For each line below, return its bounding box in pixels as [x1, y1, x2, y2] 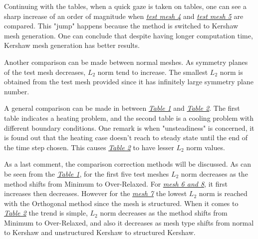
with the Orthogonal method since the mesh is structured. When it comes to [4, 198, 239, 208]
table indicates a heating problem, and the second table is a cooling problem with [4, 112, 254, 123]
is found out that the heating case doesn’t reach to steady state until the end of [4, 132, 248, 143]
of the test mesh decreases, [4, 66, 86, 77]
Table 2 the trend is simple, [4, 208, 88, 218]
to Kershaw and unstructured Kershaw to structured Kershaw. [4, 227, 196, 238]
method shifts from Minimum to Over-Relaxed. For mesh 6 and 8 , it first [4, 178, 228, 189]
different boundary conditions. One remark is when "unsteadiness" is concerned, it [4, 122, 255, 133]
